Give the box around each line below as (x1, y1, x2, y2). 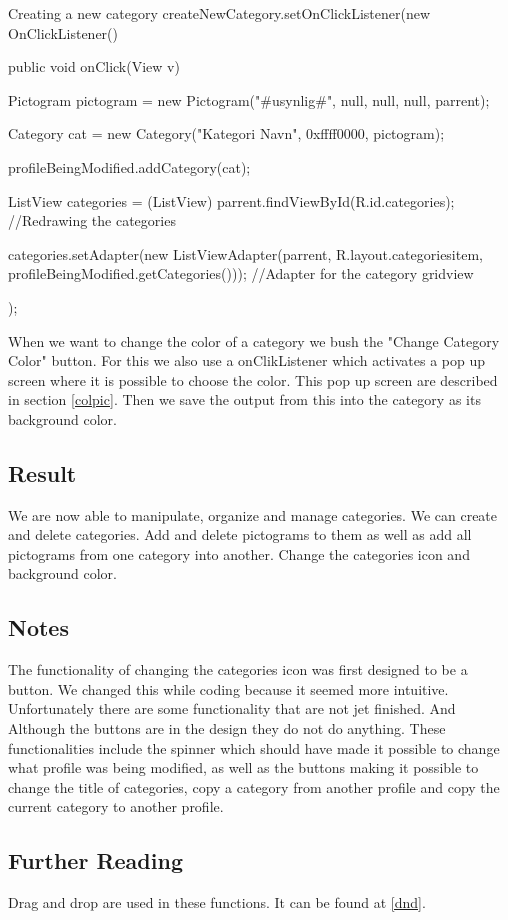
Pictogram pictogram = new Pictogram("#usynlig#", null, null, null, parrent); (8, 89, 490, 110)
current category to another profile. (8, 796, 224, 817)
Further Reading (8, 845, 183, 876)
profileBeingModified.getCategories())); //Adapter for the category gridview (8, 263, 474, 284)
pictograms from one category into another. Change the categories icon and (8, 543, 470, 564)
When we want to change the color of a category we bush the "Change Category (8, 330, 500, 351)
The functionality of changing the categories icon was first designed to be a (8, 659, 468, 680)
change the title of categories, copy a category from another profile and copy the (8, 776, 500, 797)
